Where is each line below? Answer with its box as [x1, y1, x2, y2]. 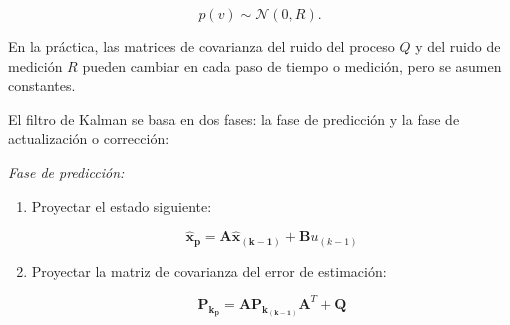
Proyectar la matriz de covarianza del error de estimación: [31, 260, 387, 281]
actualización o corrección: [8, 128, 170, 149]
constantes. [8, 75, 76, 96]
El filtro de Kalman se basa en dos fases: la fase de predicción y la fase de [8, 108, 460, 129]
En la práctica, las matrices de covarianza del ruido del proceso [8, 36, 395, 56]
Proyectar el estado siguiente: [31, 195, 212, 216]
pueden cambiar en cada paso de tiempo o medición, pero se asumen [82, 55, 502, 76]
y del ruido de [415, 36, 501, 56]
